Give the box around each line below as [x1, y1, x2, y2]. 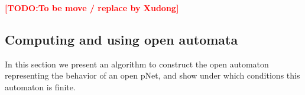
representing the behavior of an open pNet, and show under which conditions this [5, 69, 300, 82]
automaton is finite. [5, 80, 76, 93]
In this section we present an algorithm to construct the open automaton [5, 57, 269, 70]
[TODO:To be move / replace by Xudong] [5, 2, 179, 13]
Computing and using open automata [5, 30, 238, 48]
